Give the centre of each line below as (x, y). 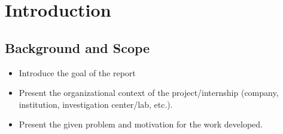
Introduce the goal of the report (77, 72)
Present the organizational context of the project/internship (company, (149, 93)
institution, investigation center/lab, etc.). (96, 104)
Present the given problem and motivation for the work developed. (141, 124)
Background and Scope (77, 47)
